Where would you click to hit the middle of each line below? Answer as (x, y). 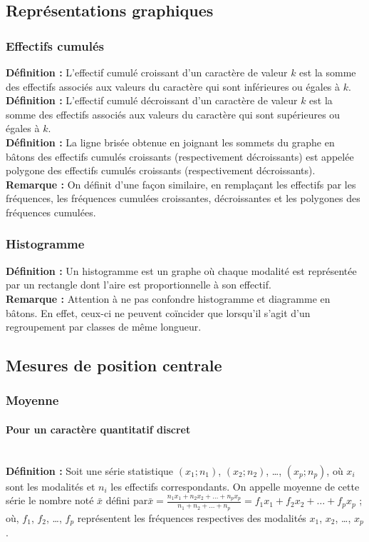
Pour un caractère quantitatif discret (98, 429)
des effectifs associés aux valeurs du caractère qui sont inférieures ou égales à (173, 86)
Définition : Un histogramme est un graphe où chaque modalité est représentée (181, 270)
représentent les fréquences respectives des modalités (192, 517)
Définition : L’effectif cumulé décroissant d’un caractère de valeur (152, 100)
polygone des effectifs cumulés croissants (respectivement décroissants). (161, 170)
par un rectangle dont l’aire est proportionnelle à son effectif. (139, 285)
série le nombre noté (50, 500)
